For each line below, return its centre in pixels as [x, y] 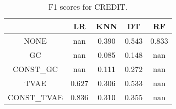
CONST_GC [35, 69]
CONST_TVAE [35, 97]
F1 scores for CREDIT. [88, 7]
